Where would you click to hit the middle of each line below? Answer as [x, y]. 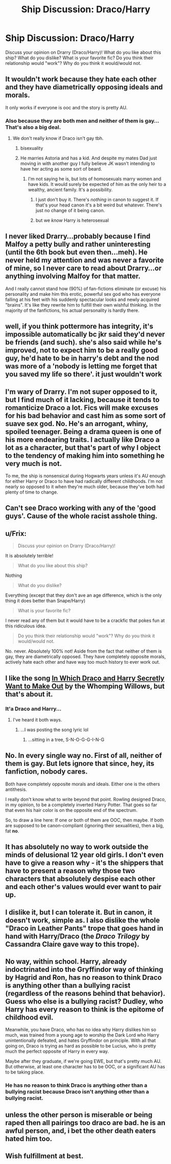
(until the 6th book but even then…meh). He [77, 252]
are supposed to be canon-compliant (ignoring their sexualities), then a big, [85, 825]
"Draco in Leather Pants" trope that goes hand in [84, 928]
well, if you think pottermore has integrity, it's [79, 326]
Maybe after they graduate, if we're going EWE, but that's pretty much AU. [83, 1061]
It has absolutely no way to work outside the [77, 847]
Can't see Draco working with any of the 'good [81, 508]
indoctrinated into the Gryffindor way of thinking [84, 969]
